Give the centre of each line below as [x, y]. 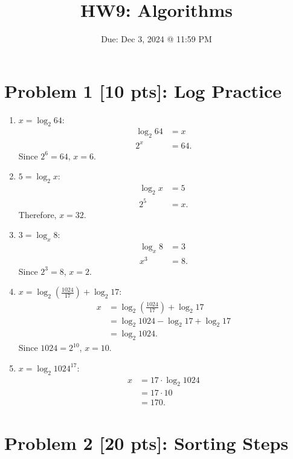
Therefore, [37, 214]
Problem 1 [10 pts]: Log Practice [143, 90]
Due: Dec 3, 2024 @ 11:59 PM [156, 39]
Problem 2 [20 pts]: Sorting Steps [146, 442]
